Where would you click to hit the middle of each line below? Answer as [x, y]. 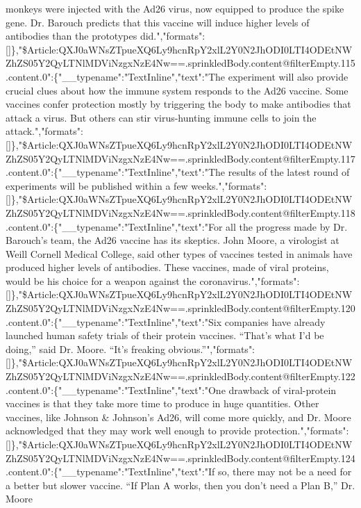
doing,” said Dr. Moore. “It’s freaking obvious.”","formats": [131, 349]
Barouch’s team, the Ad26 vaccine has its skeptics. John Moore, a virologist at [173, 240]
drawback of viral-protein [283, 390]
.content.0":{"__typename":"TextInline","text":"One [116, 390]
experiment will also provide [288, 76]
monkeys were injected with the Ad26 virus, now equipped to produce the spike [175, 8]
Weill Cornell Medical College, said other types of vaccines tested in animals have [179, 253]
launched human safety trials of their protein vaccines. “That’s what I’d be [165, 335]
